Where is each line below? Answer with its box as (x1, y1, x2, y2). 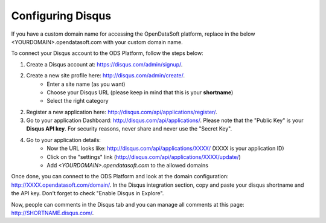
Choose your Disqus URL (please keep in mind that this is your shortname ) (46, 88, 234, 96)
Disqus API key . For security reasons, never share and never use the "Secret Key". (26, 125, 232, 132)
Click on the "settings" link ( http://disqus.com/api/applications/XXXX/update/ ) (46, 153, 241, 160)
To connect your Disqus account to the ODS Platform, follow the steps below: (11, 50, 203, 57)
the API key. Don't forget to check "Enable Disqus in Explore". (11, 190, 164, 197)
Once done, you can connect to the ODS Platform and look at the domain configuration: (11, 173, 229, 180)
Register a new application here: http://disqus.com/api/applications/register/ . (26, 108, 217, 115)
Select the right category (46, 97, 109, 105)
